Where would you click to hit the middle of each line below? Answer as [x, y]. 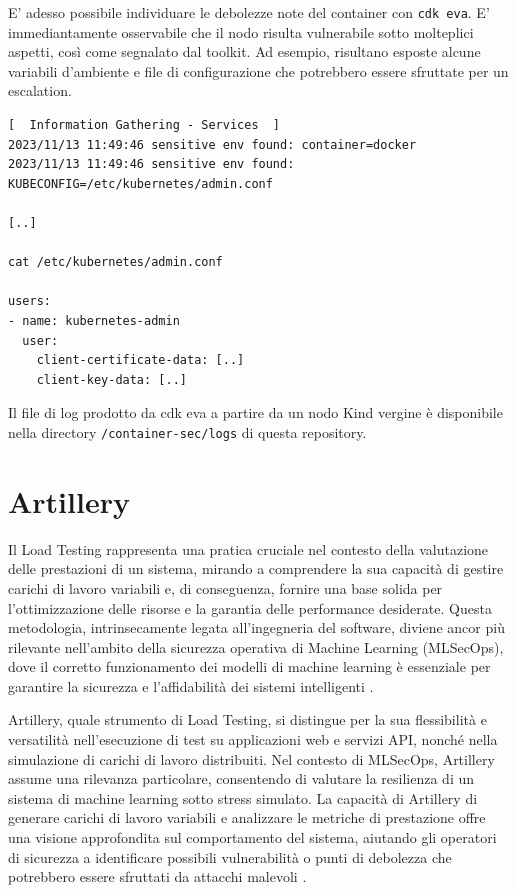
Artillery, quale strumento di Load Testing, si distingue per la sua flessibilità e [247, 719]
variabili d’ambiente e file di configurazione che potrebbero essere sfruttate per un [258, 70]
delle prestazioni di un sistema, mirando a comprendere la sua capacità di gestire [256, 568]
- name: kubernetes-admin [94, 320]
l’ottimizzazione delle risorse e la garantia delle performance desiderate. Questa [250, 607]
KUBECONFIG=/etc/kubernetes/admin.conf [140, 183]
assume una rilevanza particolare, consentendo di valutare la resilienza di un [241, 778]
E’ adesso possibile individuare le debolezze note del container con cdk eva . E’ [249, 12]
